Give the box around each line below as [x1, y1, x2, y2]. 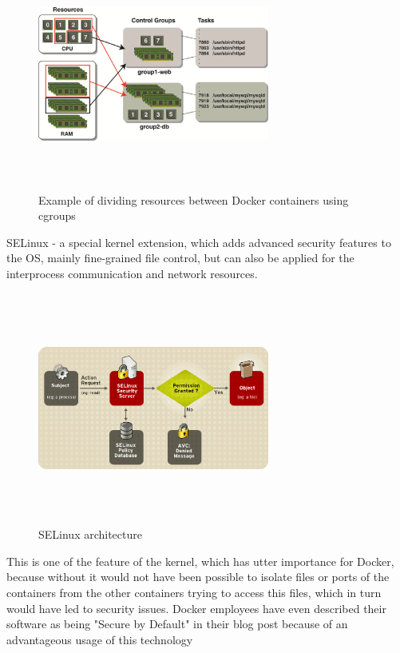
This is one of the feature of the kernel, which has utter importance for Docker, [6, 552, 394, 569]
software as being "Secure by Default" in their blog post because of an [6, 615, 348, 632]
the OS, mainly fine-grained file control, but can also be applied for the [6, 249, 354, 266]
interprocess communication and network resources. [6, 265, 258, 281]
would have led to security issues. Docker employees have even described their [6, 599, 386, 616]
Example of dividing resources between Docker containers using [38, 191, 349, 208]
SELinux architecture [38, 526, 142, 543]
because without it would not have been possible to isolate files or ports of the [6, 568, 390, 585]
